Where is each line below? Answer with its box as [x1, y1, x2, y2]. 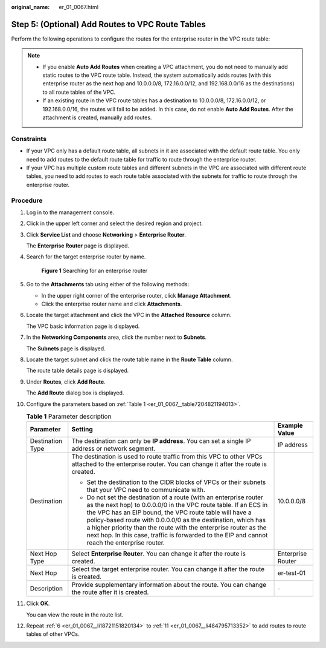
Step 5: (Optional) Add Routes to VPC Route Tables [11, 19, 206, 30]
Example [277, 421, 303, 430]
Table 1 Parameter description [26, 412, 112, 421]
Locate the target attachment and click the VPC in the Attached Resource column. [26, 312, 232, 319]
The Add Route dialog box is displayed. [26, 389, 124, 396]
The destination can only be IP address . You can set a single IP [71, 437, 251, 445]
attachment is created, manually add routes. [42, 114, 152, 121]
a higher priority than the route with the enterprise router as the [86, 523, 267, 532]
